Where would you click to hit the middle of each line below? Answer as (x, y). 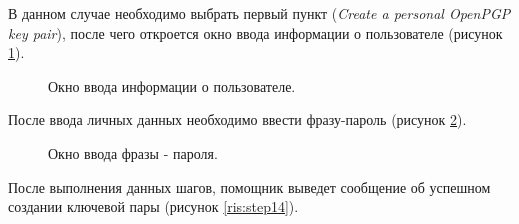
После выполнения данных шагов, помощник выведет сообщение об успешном (249, 186)
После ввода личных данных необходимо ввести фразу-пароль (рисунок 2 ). (237, 119)
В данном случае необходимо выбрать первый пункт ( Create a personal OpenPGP (259, 13)
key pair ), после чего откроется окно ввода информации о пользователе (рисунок (255, 32)
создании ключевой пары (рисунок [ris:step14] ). (153, 206)
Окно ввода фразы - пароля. (133, 152)
